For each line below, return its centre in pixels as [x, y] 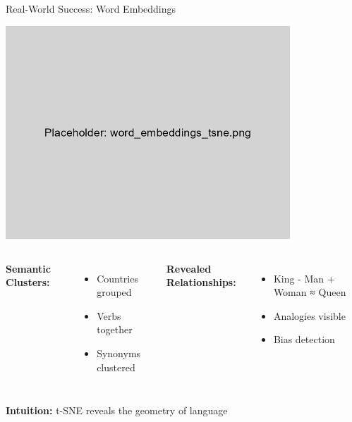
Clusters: [28, 282]
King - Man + [304, 278]
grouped [114, 292]
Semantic [28, 268]
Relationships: [201, 282]
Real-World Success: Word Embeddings [91, 8]
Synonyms [119, 353]
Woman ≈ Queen [310, 292]
